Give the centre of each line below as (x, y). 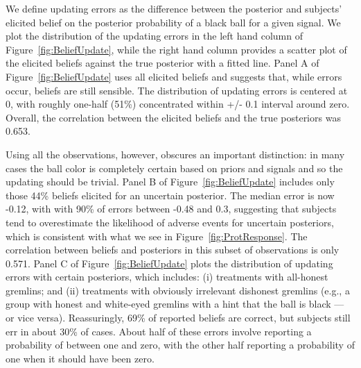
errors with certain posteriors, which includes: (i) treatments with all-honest (167, 277)
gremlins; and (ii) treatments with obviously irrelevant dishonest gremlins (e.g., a (178, 290)
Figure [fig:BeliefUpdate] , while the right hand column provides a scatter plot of (176, 49)
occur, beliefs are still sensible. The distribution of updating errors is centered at (177, 90)
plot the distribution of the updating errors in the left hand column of (154, 36)
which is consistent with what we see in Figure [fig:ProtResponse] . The (157, 236)
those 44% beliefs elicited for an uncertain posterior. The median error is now (170, 195)
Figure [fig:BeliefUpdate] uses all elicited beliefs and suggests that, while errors (174, 76)
